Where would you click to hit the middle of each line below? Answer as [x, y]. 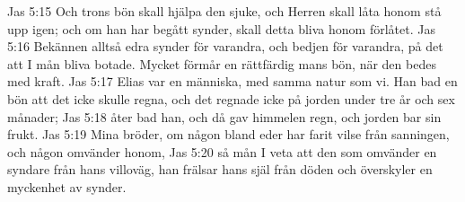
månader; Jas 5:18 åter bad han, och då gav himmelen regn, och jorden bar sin [224, 116]
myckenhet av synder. [67, 186]
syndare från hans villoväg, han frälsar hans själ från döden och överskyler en [220, 169]
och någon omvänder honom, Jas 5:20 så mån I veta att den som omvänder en [222, 151]
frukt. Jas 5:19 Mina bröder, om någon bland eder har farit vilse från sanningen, [228, 134]
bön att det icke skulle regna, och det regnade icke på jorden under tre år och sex [231, 98]
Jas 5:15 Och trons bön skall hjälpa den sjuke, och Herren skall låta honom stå [224, 11]
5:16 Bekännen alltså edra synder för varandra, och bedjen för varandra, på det [225, 46]
